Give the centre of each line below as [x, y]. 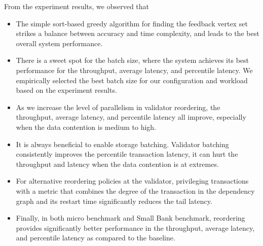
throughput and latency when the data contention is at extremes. [117, 164]
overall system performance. [59, 43]
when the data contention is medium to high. [86, 127]
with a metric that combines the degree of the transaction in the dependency [135, 190]
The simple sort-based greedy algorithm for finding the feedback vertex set [132, 23]
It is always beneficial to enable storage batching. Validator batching [122, 144]
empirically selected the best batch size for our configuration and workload [132, 80]
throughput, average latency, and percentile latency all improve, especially [131, 117]
